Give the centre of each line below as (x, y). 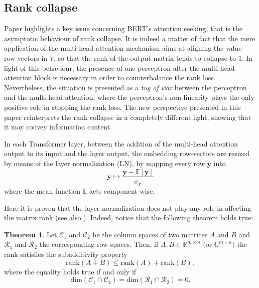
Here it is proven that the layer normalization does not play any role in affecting (128, 207)
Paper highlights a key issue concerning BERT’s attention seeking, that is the (123, 28)
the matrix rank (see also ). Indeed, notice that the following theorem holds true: (129, 218)
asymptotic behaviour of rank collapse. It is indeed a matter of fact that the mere (130, 38)
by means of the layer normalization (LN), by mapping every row (104, 163)
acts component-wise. (122, 191)
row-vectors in (26, 57)
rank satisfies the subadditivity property (66, 254)
